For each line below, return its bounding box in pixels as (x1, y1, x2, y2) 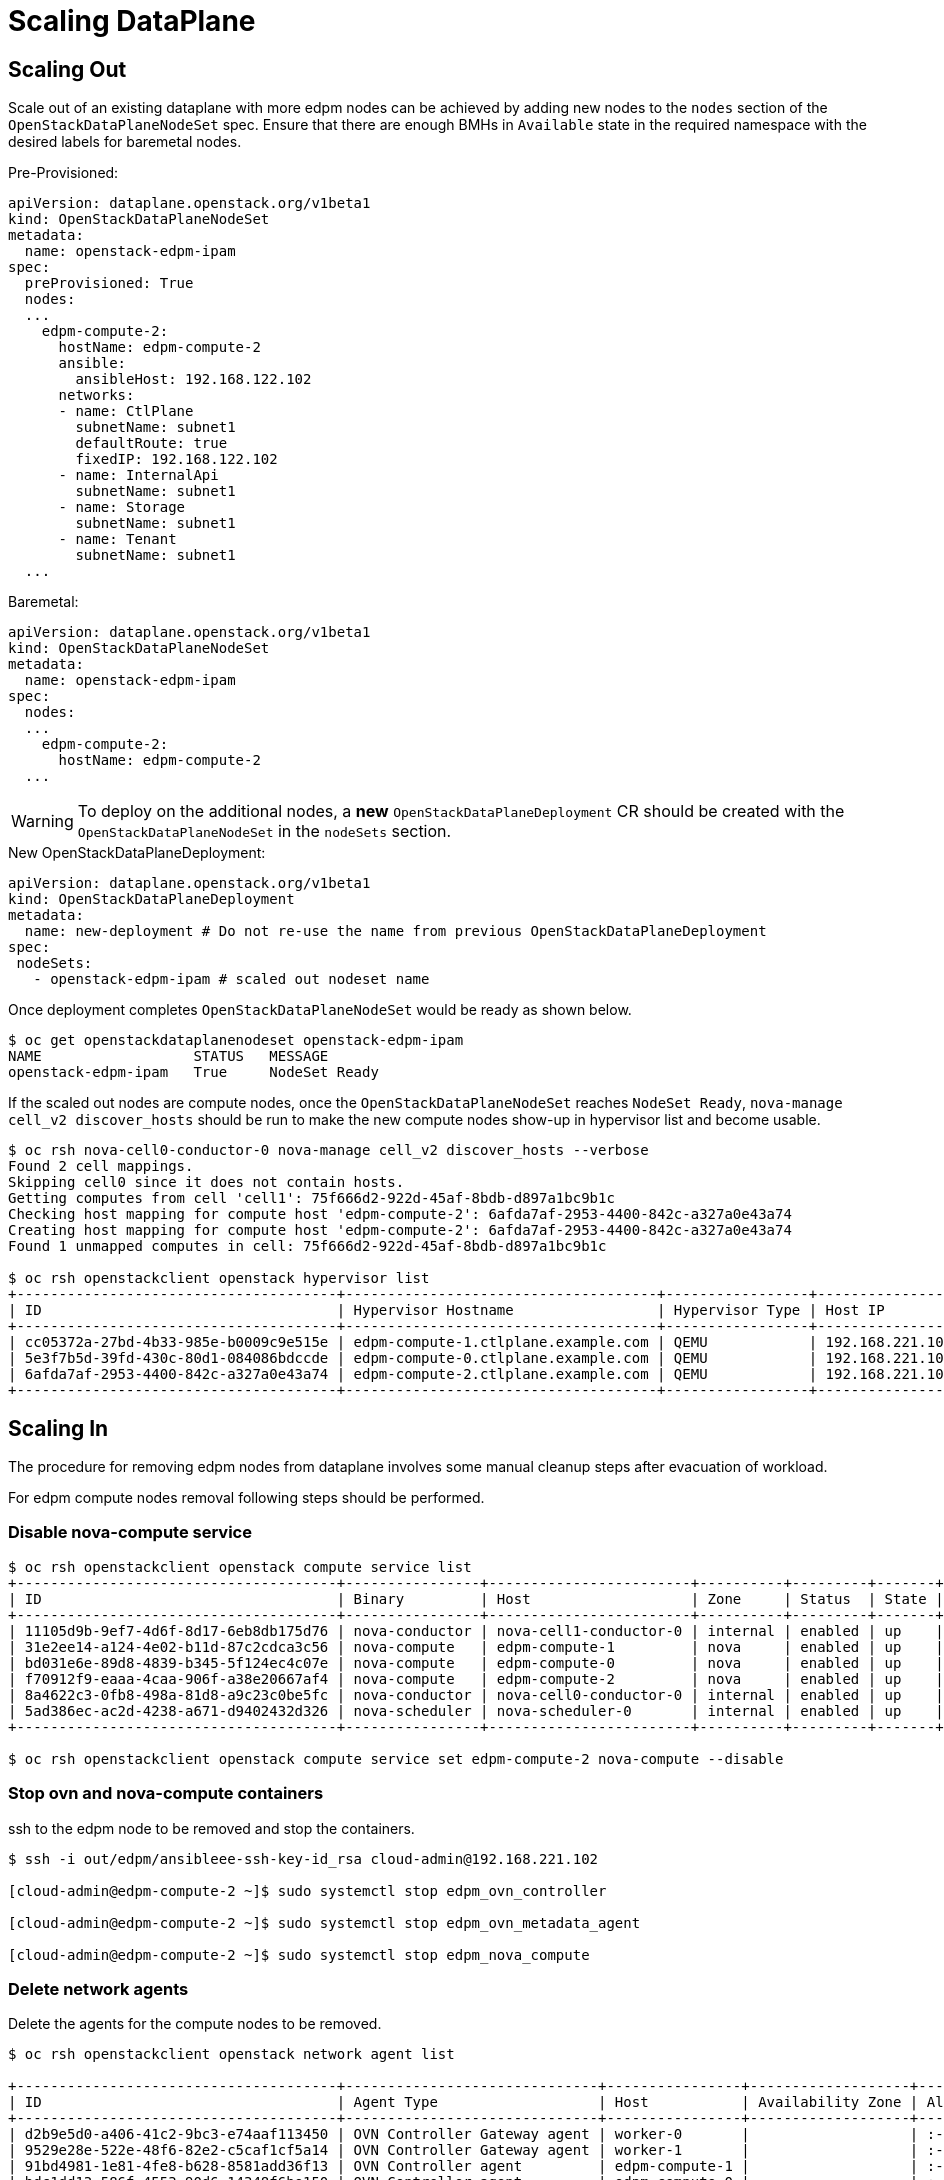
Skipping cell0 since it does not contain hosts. (8, 1174, 405, 1191)
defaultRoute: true (75, 435, 228, 452)
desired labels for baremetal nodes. (8, 133, 242, 151)
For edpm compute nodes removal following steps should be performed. (8, 1489, 485, 1507)
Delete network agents (8, 1978, 189, 1999)
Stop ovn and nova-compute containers (8, 1783, 324, 1804)
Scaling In (8, 1415, 109, 1441)
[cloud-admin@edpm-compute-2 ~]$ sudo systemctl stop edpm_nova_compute (8, 1946, 590, 1963)
